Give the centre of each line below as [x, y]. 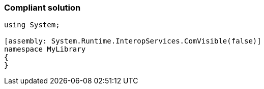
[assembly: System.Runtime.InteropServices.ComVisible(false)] [133, 41]
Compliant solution [42, 8]
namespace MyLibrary [45, 49]
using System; [32, 25]
